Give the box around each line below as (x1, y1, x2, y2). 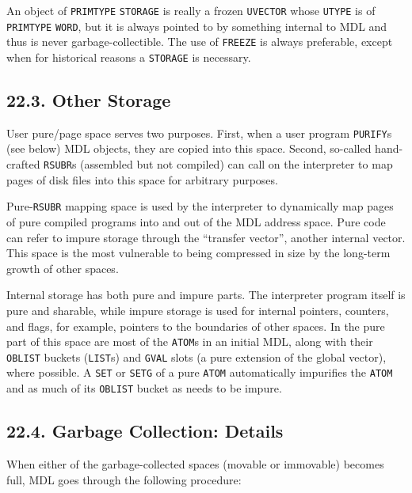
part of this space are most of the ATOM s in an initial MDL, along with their (6, 333, 373, 350)
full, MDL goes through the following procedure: (6, 471, 242, 487)
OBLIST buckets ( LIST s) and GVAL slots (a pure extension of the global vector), (6, 348, 387, 365)
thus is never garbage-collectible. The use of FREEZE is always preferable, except (6, 33, 393, 50)
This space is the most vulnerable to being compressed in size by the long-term (6, 245, 391, 261)
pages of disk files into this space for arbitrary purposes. (6, 171, 278, 188)
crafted (6, 156, 40, 173)
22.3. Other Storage (6, 88, 171, 112)
